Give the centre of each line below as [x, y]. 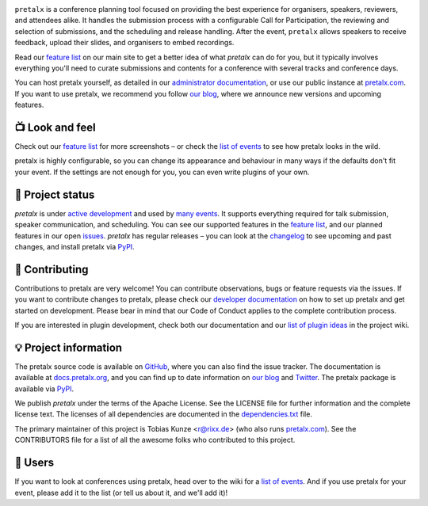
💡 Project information [69, 347]
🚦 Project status [55, 194]
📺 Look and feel [55, 127]
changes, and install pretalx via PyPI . [75, 246]
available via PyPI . [44, 389]
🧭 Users [34, 463]
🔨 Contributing [52, 269]
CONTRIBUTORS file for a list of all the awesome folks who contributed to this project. [155, 440]
